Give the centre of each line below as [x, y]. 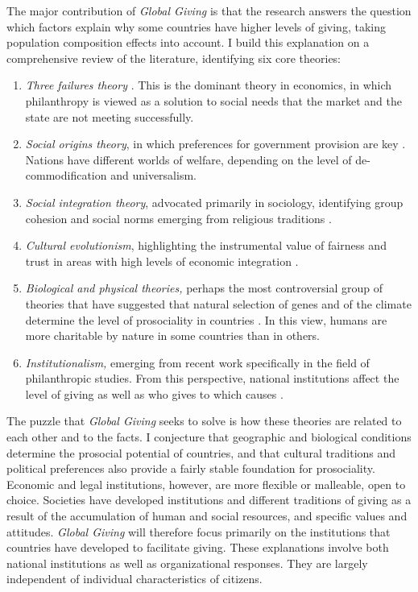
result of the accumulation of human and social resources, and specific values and [207, 516]
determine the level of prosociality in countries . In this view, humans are [206, 319]
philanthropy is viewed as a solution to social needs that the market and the [213, 100]
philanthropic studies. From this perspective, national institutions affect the [212, 378]
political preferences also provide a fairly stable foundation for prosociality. [191, 468]
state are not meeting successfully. [110, 116]
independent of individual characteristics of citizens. [135, 579]
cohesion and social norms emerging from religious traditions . [178, 218]
